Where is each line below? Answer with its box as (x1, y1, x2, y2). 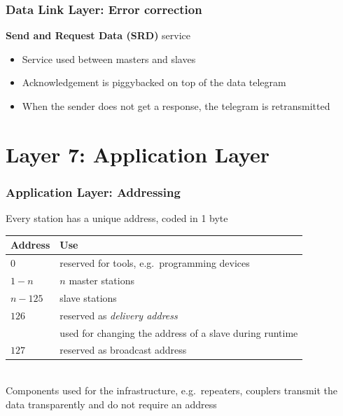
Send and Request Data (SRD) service (6, 28, 191, 43)
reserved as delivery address (59, 307, 178, 322)
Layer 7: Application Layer (6, 139, 270, 168)
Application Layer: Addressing (6, 183, 181, 200)
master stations (69, 272, 135, 287)
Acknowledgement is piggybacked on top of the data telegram (22, 75, 286, 90)
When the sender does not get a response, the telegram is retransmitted (22, 99, 330, 113)
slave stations (59, 290, 117, 305)
